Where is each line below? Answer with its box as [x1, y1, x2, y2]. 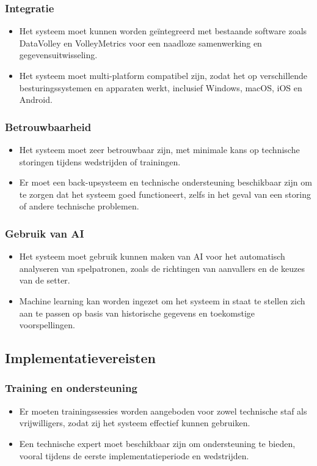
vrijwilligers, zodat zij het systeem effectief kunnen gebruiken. [19, 416, 250, 429]
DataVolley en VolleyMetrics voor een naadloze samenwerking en [19, 36, 262, 49]
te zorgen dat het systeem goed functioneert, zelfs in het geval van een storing [19, 187, 311, 200]
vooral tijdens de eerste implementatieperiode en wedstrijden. [19, 449, 249, 462]
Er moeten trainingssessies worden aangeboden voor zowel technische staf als [19, 404, 307, 417]
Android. [19, 93, 53, 106]
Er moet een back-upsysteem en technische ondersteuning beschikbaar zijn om [19, 176, 312, 189]
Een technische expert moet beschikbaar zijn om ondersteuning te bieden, [19, 437, 296, 449]
